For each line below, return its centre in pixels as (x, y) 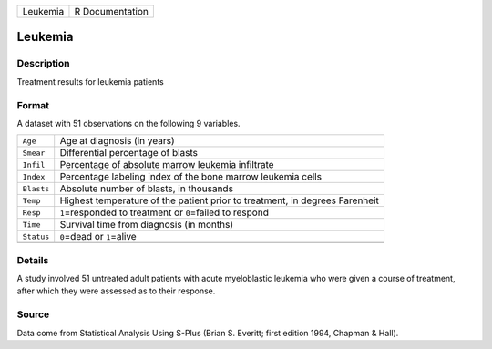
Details (33, 260)
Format (33, 105)
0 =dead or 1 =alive (98, 237)
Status (36, 236)
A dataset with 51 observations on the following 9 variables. (128, 123)
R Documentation (112, 11)
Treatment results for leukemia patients (90, 81)
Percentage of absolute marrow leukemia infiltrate (167, 165)
